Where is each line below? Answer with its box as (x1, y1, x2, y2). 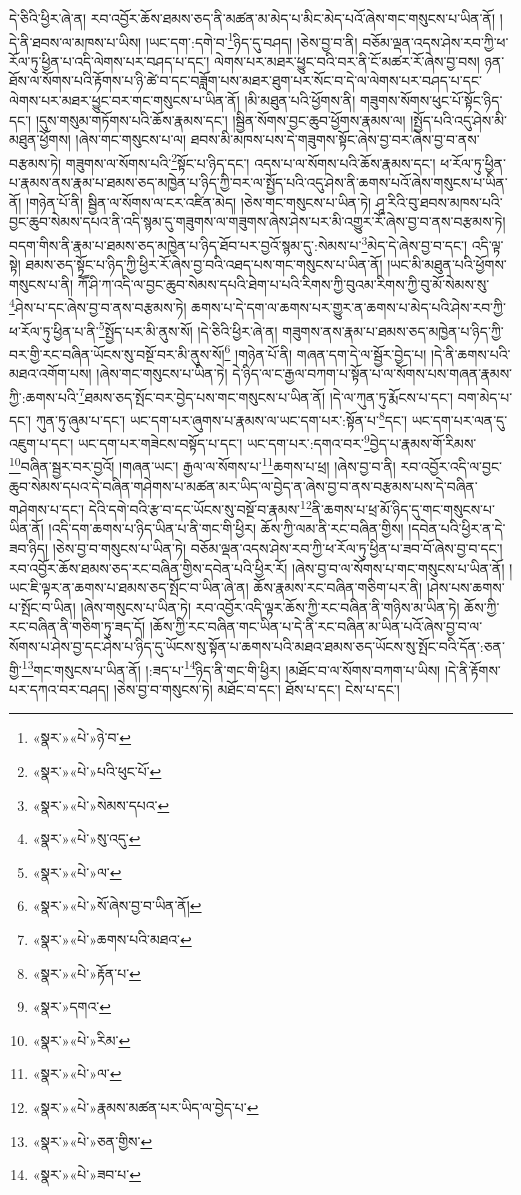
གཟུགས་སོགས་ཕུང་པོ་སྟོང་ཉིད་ (359, 90, 503, 111)
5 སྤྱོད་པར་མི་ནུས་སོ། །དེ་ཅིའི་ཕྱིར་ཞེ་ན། (98, 317, 278, 341)
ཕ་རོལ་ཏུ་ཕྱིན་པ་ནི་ (9, 320, 99, 341)
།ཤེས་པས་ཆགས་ (426, 577, 505, 598)
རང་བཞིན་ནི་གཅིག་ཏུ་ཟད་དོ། (9, 616, 146, 637)
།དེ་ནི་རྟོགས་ (444, 659, 501, 680)
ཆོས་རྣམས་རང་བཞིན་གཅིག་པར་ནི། (253, 577, 423, 598)
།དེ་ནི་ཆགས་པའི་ (431, 343, 511, 364)
